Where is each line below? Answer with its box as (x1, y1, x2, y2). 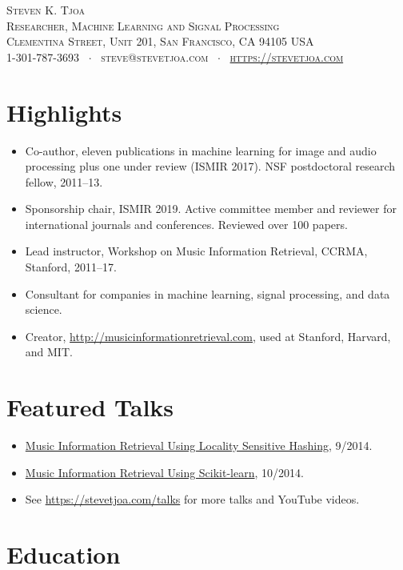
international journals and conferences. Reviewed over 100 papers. (25, 215, 348, 232)
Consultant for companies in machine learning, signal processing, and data (25, 285, 390, 302)
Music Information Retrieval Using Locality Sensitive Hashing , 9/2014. (25, 437, 373, 454)
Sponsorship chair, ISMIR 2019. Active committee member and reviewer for (25, 200, 397, 217)
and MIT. (25, 343, 73, 360)
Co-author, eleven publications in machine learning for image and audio (25, 142, 377, 159)
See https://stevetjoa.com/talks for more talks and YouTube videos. (25, 491, 360, 508)
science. (25, 301, 62, 318)
